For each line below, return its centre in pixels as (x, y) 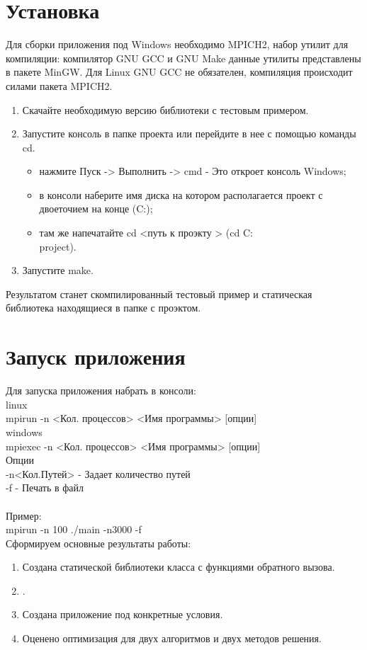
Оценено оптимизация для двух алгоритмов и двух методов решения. (172, 638)
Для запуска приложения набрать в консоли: (101, 390)
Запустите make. (58, 270)
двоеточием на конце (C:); (96, 209)
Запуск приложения (96, 357)
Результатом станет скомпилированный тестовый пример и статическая (159, 293)
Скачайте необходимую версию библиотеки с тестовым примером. (165, 109)
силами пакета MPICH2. (59, 85)
